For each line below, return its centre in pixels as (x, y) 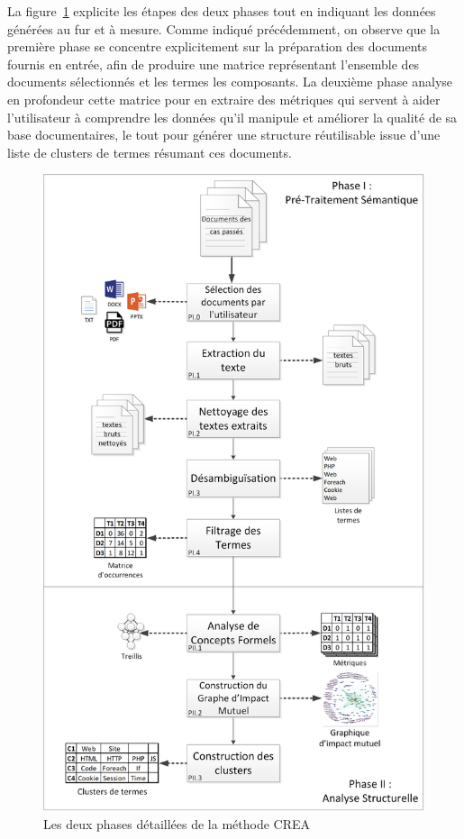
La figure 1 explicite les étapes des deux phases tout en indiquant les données (222, 11)
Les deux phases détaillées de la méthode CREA (177, 824)
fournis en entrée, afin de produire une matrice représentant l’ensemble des (214, 64)
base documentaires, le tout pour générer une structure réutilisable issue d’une (224, 135)
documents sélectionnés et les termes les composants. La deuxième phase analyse (230, 82)
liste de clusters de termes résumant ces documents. (150, 152)
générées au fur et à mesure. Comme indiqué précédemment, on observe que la (224, 28)
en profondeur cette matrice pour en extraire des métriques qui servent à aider (224, 99)
